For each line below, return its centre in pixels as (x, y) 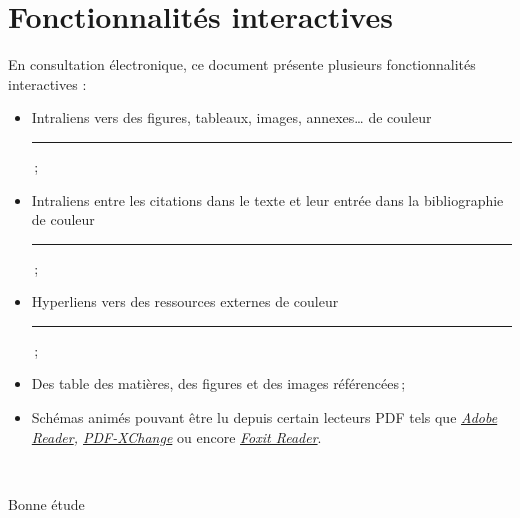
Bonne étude (46, 503)
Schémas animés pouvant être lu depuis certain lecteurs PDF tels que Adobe (264, 417)
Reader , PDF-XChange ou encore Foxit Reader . (176, 436)
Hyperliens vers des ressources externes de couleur (185, 301)
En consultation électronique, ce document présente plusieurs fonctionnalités (242, 64)
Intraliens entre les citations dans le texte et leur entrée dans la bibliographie (267, 199)
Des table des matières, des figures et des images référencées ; (218, 383)
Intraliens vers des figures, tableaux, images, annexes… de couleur (231, 117)
